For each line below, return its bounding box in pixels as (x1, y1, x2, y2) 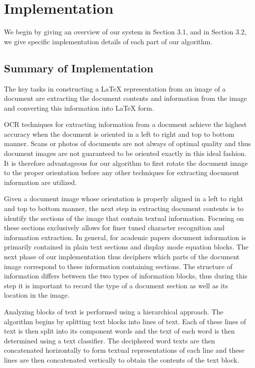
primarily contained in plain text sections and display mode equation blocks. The (4, 242, 249, 252)
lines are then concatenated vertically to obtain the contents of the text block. (4, 354, 239, 365)
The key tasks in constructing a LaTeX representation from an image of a (4, 83, 226, 93)
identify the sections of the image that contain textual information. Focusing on (4, 213, 244, 223)
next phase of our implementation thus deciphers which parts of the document (4, 251, 240, 262)
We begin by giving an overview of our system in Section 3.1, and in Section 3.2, (4, 27, 247, 37)
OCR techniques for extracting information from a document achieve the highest (4, 119, 247, 129)
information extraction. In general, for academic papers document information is (4, 232, 246, 242)
